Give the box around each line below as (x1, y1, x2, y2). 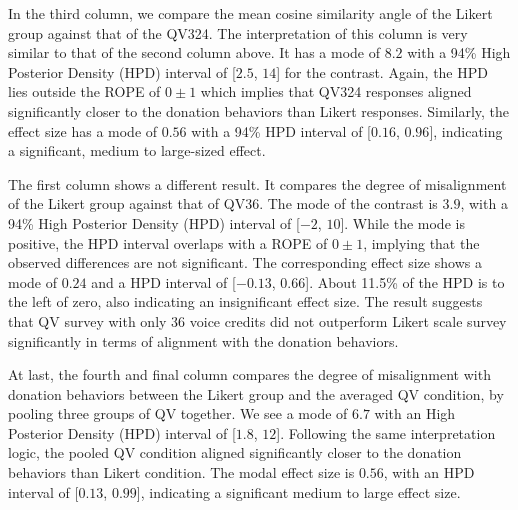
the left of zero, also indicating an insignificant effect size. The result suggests (8, 291, 483, 312)
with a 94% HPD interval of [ (191, 120, 371, 141)
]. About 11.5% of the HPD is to (305, 271, 505, 292)
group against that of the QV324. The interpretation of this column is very (8, 22, 468, 43)
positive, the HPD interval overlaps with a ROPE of (8, 232, 328, 253)
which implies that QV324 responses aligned (200, 81, 472, 102)
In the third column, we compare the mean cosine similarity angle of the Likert (8, 3, 493, 23)
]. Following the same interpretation (276, 422, 496, 443)
